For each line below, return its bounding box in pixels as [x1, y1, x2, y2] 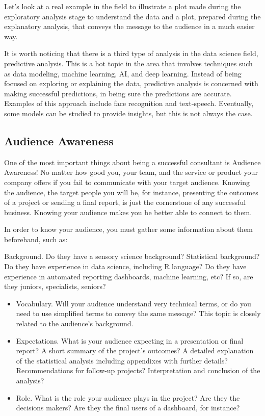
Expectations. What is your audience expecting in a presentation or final [16, 335, 244, 346]
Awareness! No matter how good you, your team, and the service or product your [4, 167, 258, 177]
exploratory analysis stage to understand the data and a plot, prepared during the [4, 11, 261, 21]
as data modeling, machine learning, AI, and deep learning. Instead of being [4, 68, 242, 79]
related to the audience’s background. [16, 318, 134, 329]
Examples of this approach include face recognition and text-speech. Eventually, [4, 98, 254, 109]
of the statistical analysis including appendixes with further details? [16, 355, 228, 366]
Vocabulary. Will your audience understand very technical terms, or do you [16, 298, 251, 308]
